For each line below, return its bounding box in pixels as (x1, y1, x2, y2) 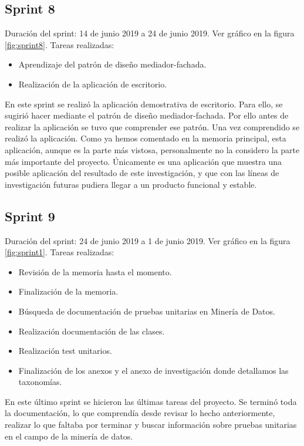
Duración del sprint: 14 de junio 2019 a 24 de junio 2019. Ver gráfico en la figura (5, 27, 295, 39)
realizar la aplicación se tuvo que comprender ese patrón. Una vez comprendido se (5, 120, 300, 133)
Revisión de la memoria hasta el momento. (18, 265, 172, 278)
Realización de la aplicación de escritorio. (18, 77, 167, 90)
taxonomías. (18, 376, 62, 388)
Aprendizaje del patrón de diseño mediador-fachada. (18, 58, 207, 70)
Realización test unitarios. (18, 344, 112, 357)
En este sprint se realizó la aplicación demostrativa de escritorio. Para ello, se (5, 97, 283, 110)
